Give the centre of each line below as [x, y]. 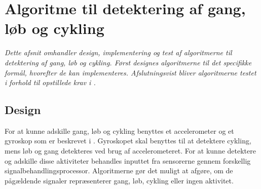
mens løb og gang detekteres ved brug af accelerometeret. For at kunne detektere [130, 151]
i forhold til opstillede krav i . [50, 82]
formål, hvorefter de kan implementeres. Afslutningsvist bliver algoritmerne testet [130, 72]
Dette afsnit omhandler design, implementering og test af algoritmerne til [118, 52]
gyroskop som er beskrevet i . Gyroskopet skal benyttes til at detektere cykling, [128, 141]
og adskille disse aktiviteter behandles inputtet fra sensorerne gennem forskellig [128, 160]
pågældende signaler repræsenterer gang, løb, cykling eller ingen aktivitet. [119, 180]
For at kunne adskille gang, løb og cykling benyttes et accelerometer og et [119, 130]
